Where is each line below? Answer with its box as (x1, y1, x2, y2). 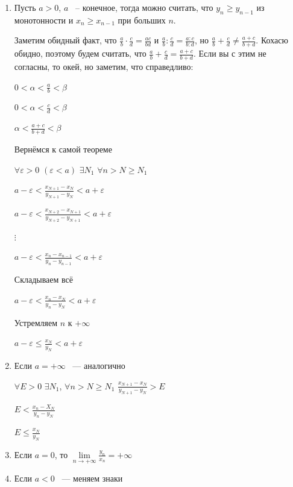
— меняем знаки (61, 472, 123, 485)
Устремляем (14, 316, 58, 328)
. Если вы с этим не (193, 47, 266, 60)
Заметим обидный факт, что (14, 34, 117, 46)
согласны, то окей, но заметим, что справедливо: (14, 60, 194, 73)
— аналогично (72, 359, 125, 371)
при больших (118, 13, 166, 26)
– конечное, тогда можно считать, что (75, 1, 213, 13)
